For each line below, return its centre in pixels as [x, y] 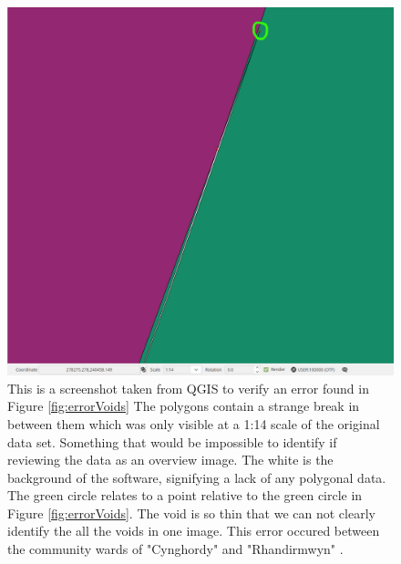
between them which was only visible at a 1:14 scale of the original [194, 423]
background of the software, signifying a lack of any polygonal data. [197, 477]
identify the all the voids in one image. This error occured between [194, 531]
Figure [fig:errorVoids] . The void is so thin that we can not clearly [191, 513]
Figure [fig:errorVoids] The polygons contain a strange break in [184, 406]
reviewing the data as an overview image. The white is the [170, 460]
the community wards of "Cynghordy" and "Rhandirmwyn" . [175, 549]
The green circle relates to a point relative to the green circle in [185, 495]
